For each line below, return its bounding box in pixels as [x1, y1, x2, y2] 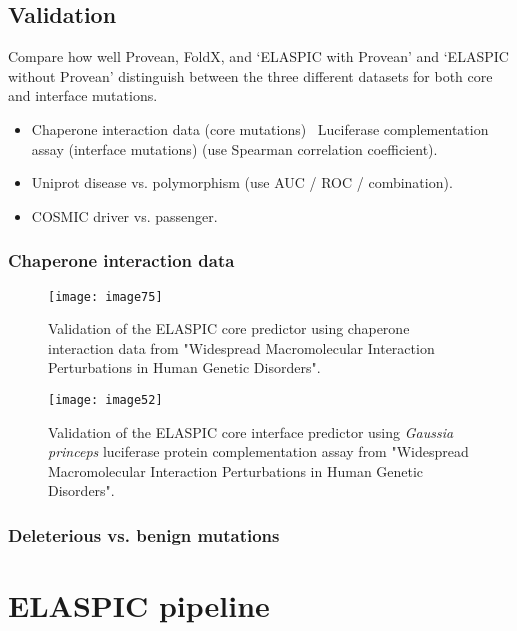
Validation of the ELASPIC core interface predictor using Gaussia [48, 421, 454, 442]
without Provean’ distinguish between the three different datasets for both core [8, 65, 493, 86]
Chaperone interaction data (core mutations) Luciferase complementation [31, 118, 489, 139]
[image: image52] [48, 393, 163, 408]
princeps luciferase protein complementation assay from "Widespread [48, 441, 469, 462]
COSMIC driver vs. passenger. [31, 205, 218, 226]
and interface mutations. [8, 85, 158, 106]
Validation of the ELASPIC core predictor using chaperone [48, 318, 410, 339]
